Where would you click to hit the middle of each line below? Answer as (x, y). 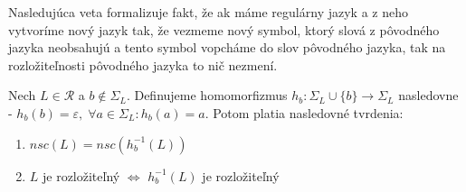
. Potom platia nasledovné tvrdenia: (304, 112)
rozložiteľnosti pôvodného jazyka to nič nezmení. (143, 64)
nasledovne (428, 95)
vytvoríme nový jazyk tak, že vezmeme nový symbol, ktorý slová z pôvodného (224, 29)
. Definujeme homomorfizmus (207, 95)
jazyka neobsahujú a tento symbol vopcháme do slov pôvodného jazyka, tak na (227, 47)
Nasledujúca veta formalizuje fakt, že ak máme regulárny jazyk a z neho (208, 12)
